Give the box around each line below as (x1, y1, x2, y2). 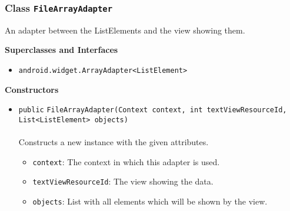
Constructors (5, 83, 59, 95)
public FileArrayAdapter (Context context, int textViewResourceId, (18, 106, 287, 115)
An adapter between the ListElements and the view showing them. (5, 24, 245, 36)
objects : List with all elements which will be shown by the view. (32, 195, 268, 207)
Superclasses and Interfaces (5, 43, 118, 56)
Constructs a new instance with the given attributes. (18, 136, 209, 148)
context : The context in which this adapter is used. (32, 155, 220, 168)
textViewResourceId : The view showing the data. (32, 175, 214, 187)
